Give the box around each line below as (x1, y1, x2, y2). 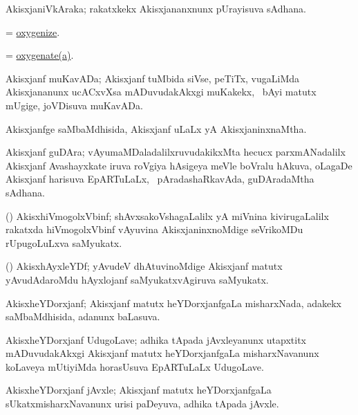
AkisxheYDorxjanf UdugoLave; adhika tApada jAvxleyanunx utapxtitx (6, 332, 306, 347)
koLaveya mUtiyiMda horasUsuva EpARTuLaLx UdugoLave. (6, 359, 264, 373)
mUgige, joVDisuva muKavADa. (6, 98, 143, 112)
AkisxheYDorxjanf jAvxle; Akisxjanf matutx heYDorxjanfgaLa (6, 382, 272, 397)
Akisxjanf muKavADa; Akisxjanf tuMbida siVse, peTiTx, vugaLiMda (6, 71, 300, 85)
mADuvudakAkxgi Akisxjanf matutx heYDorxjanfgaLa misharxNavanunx (6, 346, 319, 360)
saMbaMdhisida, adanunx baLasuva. (6, 309, 160, 324)
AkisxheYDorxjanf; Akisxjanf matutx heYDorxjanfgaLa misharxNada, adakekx (6, 295, 341, 310)
